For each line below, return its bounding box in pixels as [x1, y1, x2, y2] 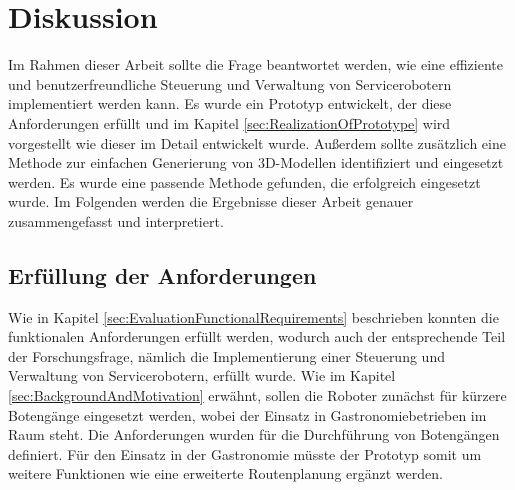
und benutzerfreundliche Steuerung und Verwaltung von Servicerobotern [8, 73, 452, 94]
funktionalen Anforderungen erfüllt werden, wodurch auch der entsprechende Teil [8, 326, 506, 347]
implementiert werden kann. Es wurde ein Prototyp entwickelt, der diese [8, 93, 452, 114]
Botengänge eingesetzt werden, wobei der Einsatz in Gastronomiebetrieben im [8, 404, 487, 425]
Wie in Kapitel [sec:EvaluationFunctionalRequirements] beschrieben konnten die [8, 306, 499, 327]
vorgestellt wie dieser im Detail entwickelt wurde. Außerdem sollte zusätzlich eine [8, 132, 506, 153]
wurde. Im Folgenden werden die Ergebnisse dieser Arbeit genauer [8, 191, 414, 212]
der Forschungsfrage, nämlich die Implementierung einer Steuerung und [8, 345, 445, 366]
